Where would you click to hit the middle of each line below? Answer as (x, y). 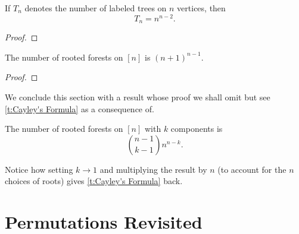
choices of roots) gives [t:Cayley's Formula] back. (94, 181)
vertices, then (201, 8)
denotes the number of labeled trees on (96, 8)
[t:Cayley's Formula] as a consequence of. (80, 108)
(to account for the (252, 169)
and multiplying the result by (153, 169)
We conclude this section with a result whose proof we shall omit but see (138, 97)
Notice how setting (39, 169)
